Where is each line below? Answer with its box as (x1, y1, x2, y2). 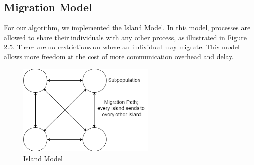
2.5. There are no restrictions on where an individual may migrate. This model (4, 42, 240, 52)
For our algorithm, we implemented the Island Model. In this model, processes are (4, 23, 251, 33)
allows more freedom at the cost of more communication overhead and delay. (4, 51, 234, 61)
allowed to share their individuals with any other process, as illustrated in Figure (4, 32, 247, 42)
